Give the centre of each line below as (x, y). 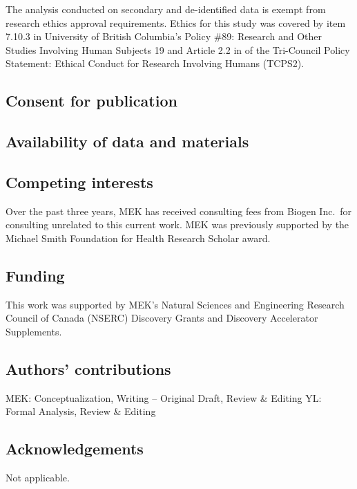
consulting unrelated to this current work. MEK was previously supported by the (177, 224)
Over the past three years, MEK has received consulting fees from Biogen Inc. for (179, 211)
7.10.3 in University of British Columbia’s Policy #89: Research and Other (164, 36)
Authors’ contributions (88, 368)
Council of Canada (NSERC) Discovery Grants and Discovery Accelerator (162, 318)
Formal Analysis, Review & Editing (81, 411)
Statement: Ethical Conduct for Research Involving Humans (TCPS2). (155, 63)
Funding (35, 275)
